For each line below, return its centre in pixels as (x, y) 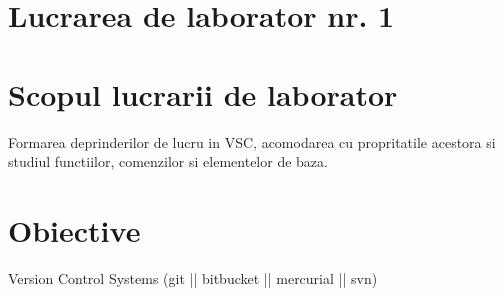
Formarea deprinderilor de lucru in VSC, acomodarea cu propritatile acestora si (252, 141)
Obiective (74, 229)
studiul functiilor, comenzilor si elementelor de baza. (168, 161)
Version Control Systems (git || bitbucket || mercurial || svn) (193, 277)
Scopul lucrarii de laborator (203, 93)
